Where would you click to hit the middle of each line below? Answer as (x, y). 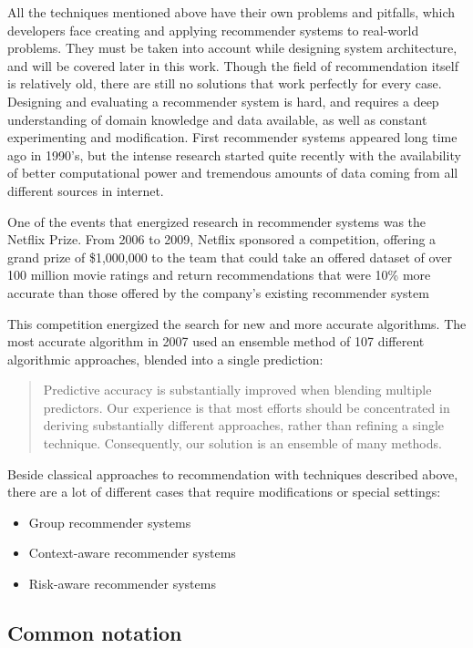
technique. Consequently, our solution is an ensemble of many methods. (242, 443)
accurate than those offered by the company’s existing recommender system (218, 292)
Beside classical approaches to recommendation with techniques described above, (233, 473)
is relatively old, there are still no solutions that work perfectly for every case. (225, 83)
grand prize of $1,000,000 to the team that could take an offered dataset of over (230, 257)
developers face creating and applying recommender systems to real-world (213, 30)
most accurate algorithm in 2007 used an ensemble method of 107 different (216, 341)
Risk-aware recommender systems (122, 584)
